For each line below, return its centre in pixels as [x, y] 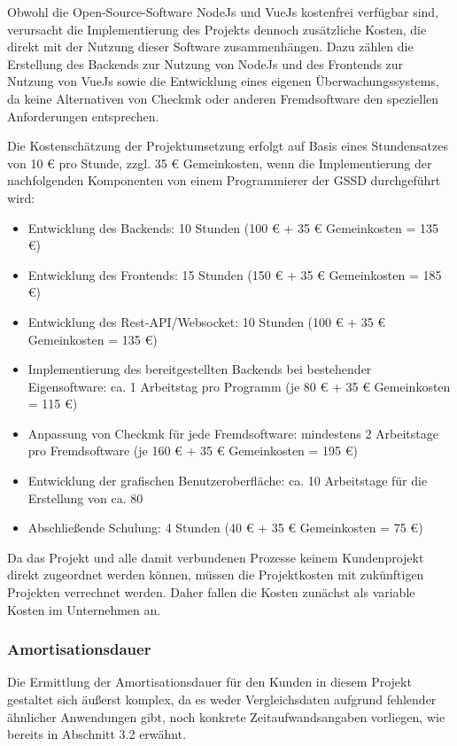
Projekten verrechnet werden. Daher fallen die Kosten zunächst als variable [211, 592]
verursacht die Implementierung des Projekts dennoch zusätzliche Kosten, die [217, 29]
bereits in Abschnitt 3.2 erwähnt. [97, 734]
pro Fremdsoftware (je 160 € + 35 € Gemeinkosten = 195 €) [193, 451]
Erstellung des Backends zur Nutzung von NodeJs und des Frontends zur [205, 63]
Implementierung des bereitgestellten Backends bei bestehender [200, 369]
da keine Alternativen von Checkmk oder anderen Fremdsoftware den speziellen [223, 98]
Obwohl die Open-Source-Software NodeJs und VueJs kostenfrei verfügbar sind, [223, 12]
